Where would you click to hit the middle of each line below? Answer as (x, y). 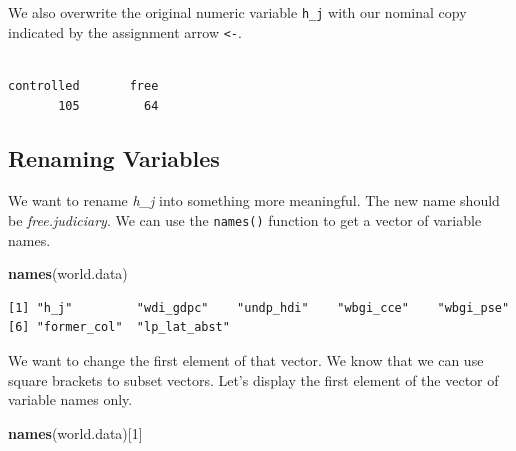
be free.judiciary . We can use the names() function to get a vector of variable (245, 219)
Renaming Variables (114, 158)
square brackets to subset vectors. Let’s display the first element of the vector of (253, 379)
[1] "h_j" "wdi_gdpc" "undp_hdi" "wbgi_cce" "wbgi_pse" (259, 307)
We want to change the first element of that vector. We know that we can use (246, 359)
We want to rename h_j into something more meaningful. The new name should (254, 200)
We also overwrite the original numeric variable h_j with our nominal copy (237, 12)
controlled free (83, 85)
